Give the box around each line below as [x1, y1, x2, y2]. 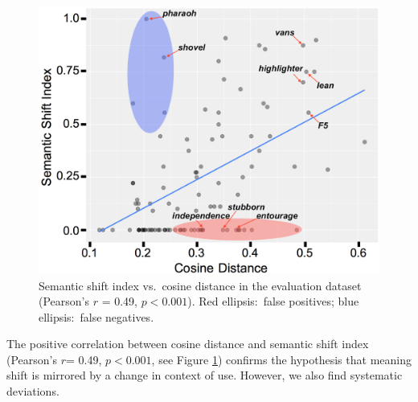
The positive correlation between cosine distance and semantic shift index [6, 335, 369, 352]
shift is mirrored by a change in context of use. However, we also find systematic [6, 367, 403, 384]
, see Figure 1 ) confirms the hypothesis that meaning [151, 351, 412, 367]
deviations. [6, 383, 59, 400]
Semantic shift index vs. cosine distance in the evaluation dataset [39, 277, 362, 293]
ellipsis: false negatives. [39, 308, 154, 325]
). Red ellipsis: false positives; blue [187, 293, 359, 310]
